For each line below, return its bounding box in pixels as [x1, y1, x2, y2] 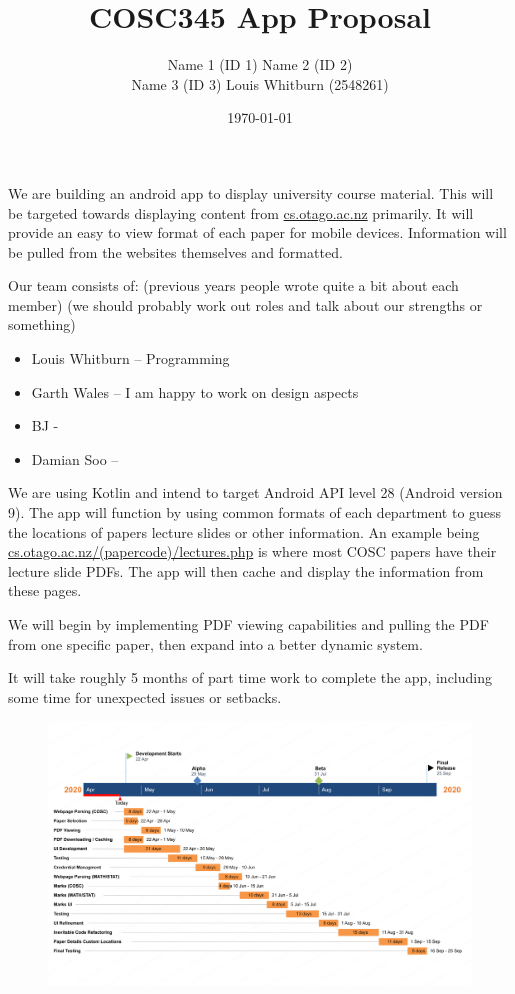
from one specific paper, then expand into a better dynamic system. [8, 633, 423, 654]
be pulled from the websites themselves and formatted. [8, 241, 343, 262]
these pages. [8, 580, 82, 601]
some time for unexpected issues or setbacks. [8, 686, 282, 707]
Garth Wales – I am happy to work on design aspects [31, 381, 359, 402]
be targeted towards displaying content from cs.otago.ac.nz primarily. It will [8, 202, 474, 223]
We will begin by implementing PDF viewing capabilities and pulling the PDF [8, 614, 489, 634]
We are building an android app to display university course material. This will [8, 182, 494, 203]
